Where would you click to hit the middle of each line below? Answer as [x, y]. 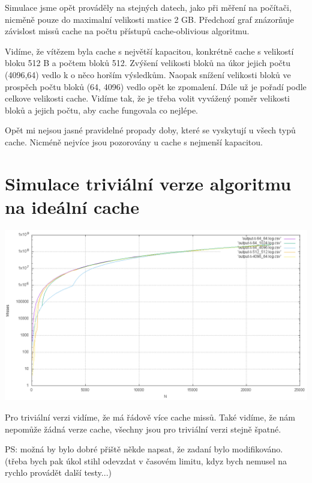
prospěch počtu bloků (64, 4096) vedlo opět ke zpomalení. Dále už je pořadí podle [156, 86]
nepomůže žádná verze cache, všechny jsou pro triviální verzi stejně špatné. [143, 429]
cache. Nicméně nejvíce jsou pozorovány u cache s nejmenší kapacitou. [134, 141]
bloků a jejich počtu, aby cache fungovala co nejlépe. [102, 110]
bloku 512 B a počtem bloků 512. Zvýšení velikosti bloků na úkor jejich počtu [148, 63]
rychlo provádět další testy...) [58, 472]
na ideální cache [72, 206]
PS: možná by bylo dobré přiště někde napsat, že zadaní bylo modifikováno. [144, 449]
